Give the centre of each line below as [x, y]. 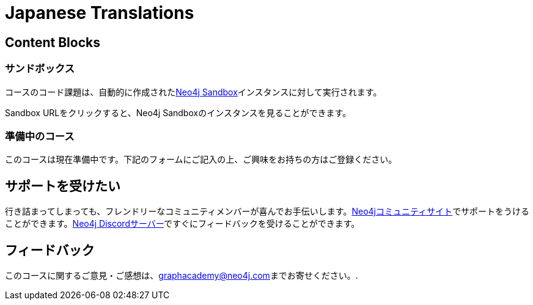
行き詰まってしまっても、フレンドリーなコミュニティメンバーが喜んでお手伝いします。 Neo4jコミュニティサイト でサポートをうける [267, 211]
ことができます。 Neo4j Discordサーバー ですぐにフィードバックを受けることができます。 [182, 224]
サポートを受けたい [63, 186]
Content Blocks [53, 42]
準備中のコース [40, 136]
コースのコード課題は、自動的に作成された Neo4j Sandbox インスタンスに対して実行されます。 [193, 92]
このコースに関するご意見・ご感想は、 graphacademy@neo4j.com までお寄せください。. [182, 275]
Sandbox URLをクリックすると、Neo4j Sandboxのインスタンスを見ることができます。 [178, 112]
